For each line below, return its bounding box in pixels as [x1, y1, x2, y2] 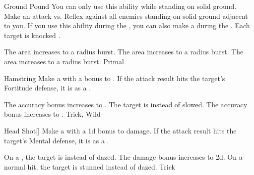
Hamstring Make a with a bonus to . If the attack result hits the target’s [4, 73, 225, 83]
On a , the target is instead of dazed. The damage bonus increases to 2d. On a [4, 152, 243, 162]
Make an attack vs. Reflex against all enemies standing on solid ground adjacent [4, 10, 248, 21]
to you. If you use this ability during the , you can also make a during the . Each [4, 20, 250, 31]
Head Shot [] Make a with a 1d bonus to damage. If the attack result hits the [4, 125, 237, 135]
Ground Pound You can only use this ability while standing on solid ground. [4, 1, 237, 11]
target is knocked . [4, 30, 61, 40]
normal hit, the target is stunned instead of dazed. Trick [4, 161, 175, 172]
